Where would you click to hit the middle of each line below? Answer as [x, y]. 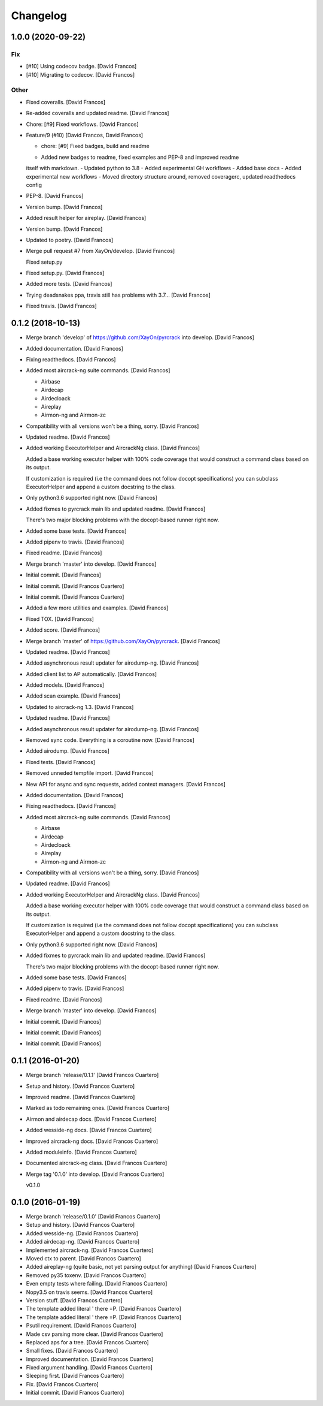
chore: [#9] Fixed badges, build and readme [95, 146]
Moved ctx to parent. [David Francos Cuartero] [84, 1259]
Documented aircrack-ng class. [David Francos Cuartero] [97, 1163]
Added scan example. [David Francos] [73, 696]
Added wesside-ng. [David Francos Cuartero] [82, 1233]
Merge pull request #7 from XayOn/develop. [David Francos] [100, 251]
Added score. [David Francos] [63, 630]
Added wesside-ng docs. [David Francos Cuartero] [89, 1130]
